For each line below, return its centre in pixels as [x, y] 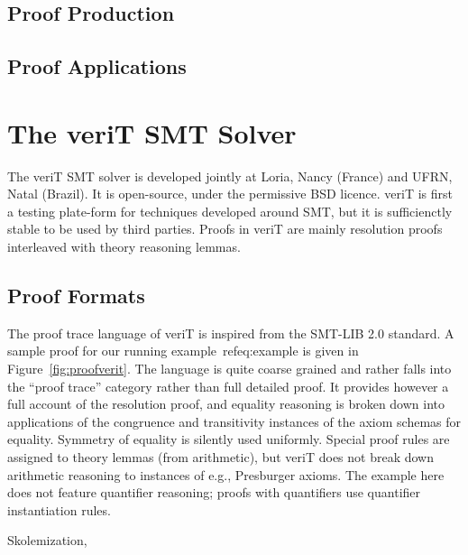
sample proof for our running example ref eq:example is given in [183, 351]
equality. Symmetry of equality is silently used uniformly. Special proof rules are [229, 439]
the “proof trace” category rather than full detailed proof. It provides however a [228, 386]
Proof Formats [76, 296]
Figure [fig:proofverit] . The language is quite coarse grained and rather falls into [229, 369]
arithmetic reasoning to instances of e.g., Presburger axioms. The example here [226, 474]
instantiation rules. [59, 509]
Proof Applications [97, 66]
